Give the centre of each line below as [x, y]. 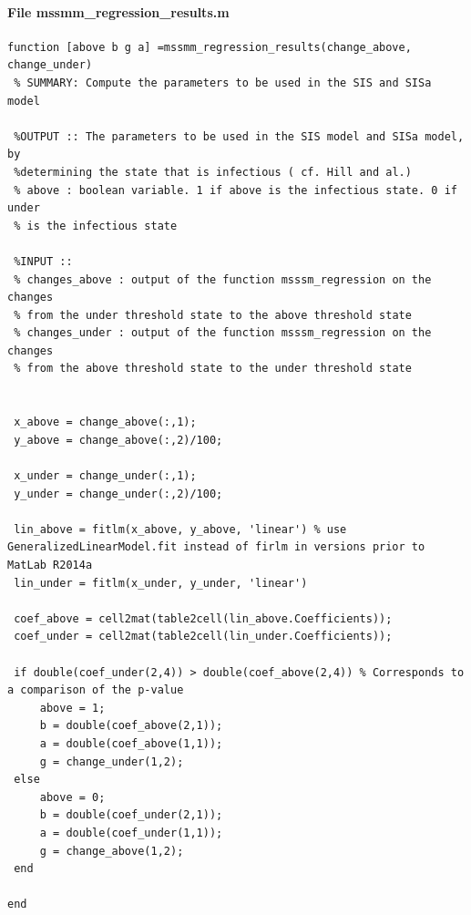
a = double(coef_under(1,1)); [131, 833]
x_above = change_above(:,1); [105, 422]
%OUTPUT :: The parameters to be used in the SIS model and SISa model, [239, 136]
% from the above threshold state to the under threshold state [213, 369]
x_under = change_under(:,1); [105, 476]
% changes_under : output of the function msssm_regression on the [223, 333]
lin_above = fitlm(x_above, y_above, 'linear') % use [180, 529]
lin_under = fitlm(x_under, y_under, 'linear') [161, 583]
